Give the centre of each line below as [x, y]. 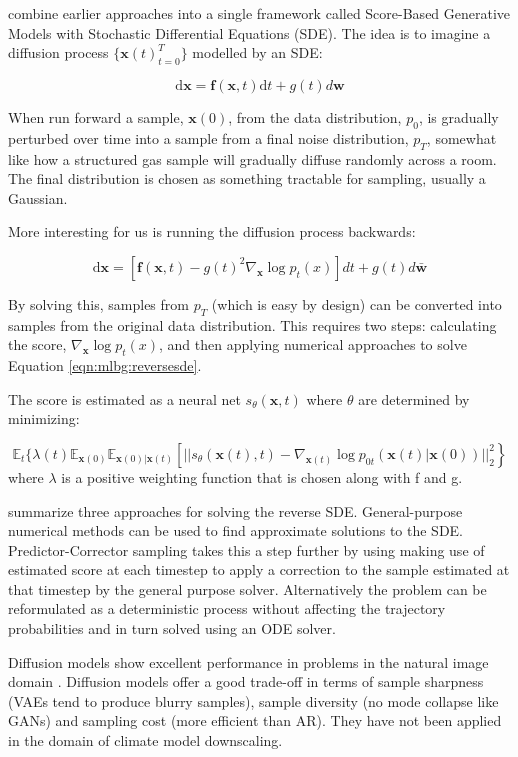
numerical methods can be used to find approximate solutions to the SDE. [236, 530]
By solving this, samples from [98, 303]
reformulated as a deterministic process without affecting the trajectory [227, 608]
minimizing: [44, 418]
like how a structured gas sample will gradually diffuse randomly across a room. [252, 158]
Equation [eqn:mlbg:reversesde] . [105, 365]
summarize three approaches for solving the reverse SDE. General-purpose [235, 510]
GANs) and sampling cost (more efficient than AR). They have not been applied [255, 720]
